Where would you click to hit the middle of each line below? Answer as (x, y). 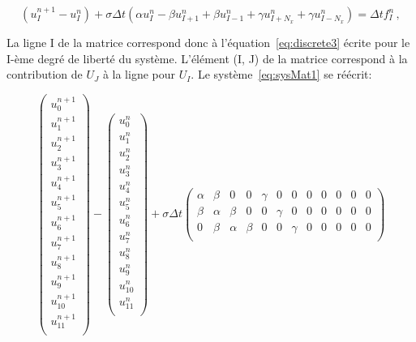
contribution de (45, 74)
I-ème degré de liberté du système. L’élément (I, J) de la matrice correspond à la (207, 58)
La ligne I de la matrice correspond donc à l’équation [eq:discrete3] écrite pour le (208, 42)
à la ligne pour (139, 74)
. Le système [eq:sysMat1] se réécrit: (281, 74)
